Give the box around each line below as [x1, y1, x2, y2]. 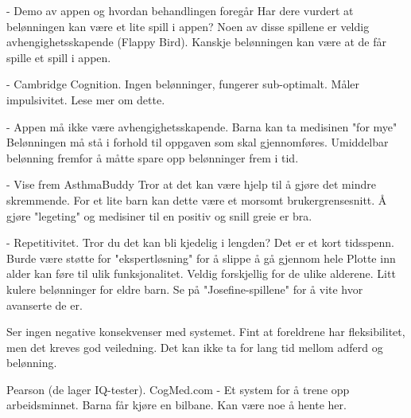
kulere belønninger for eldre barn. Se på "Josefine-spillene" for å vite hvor [6, 280, 363, 297]
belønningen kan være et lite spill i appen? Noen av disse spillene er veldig [6, 18, 370, 34]
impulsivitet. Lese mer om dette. [6, 91, 165, 107]
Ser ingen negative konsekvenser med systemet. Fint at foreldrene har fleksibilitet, [6, 323, 405, 340]
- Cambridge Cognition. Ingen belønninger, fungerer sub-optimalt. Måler [6, 76, 360, 92]
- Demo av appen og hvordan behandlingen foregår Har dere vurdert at [6, 2, 354, 18]
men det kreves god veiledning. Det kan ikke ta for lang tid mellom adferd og [6, 338, 383, 355]
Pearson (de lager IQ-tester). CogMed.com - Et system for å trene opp [6, 381, 350, 397]
